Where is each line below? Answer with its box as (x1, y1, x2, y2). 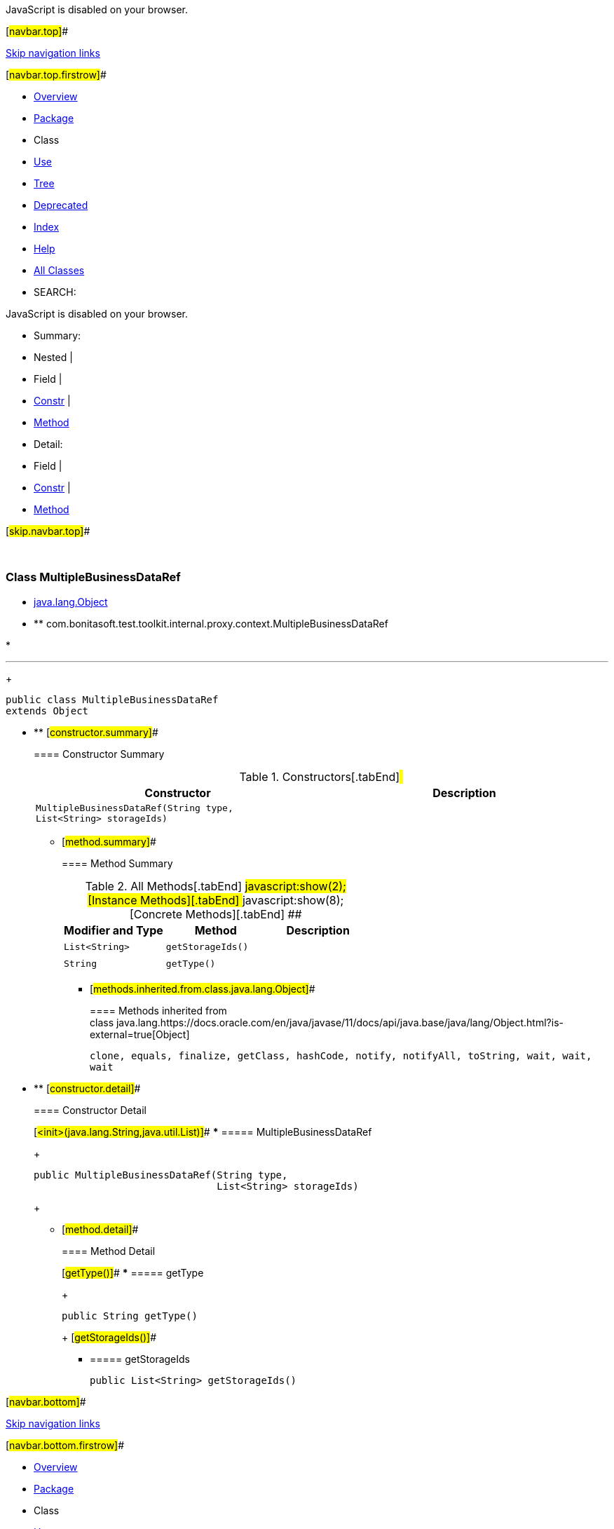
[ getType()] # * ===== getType (62, 1266, 204, 1279)
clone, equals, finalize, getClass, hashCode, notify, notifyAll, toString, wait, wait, (90, 1049, 592, 1061)
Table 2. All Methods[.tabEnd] (85, 878, 243, 893)
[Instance (88, 892, 137, 907)
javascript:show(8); (242, 892, 344, 907)
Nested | (34, 351, 73, 363)
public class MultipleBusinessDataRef (6, 693, 219, 705)
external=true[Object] (90, 1028, 190, 1040)
